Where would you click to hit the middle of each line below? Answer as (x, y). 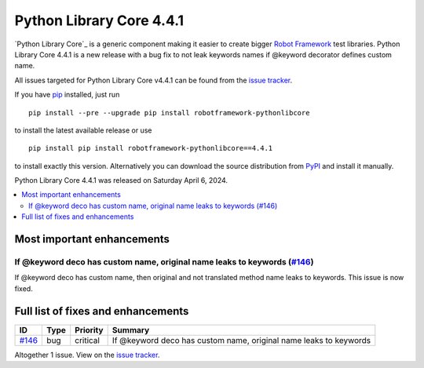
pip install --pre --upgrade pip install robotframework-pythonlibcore (169, 113)
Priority (89, 330)
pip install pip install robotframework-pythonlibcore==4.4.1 (151, 148)
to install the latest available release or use (83, 130)
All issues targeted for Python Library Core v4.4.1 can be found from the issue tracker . (154, 80)
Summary (131, 330)
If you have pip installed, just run (67, 95)
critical (87, 340)
